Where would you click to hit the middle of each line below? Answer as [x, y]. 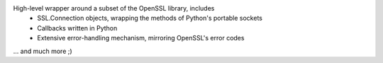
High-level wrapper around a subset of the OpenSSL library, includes [114, 8]
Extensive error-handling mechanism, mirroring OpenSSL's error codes [141, 38]
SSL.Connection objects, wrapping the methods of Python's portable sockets [150, 18]
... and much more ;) [43, 51]
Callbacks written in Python [77, 28]
